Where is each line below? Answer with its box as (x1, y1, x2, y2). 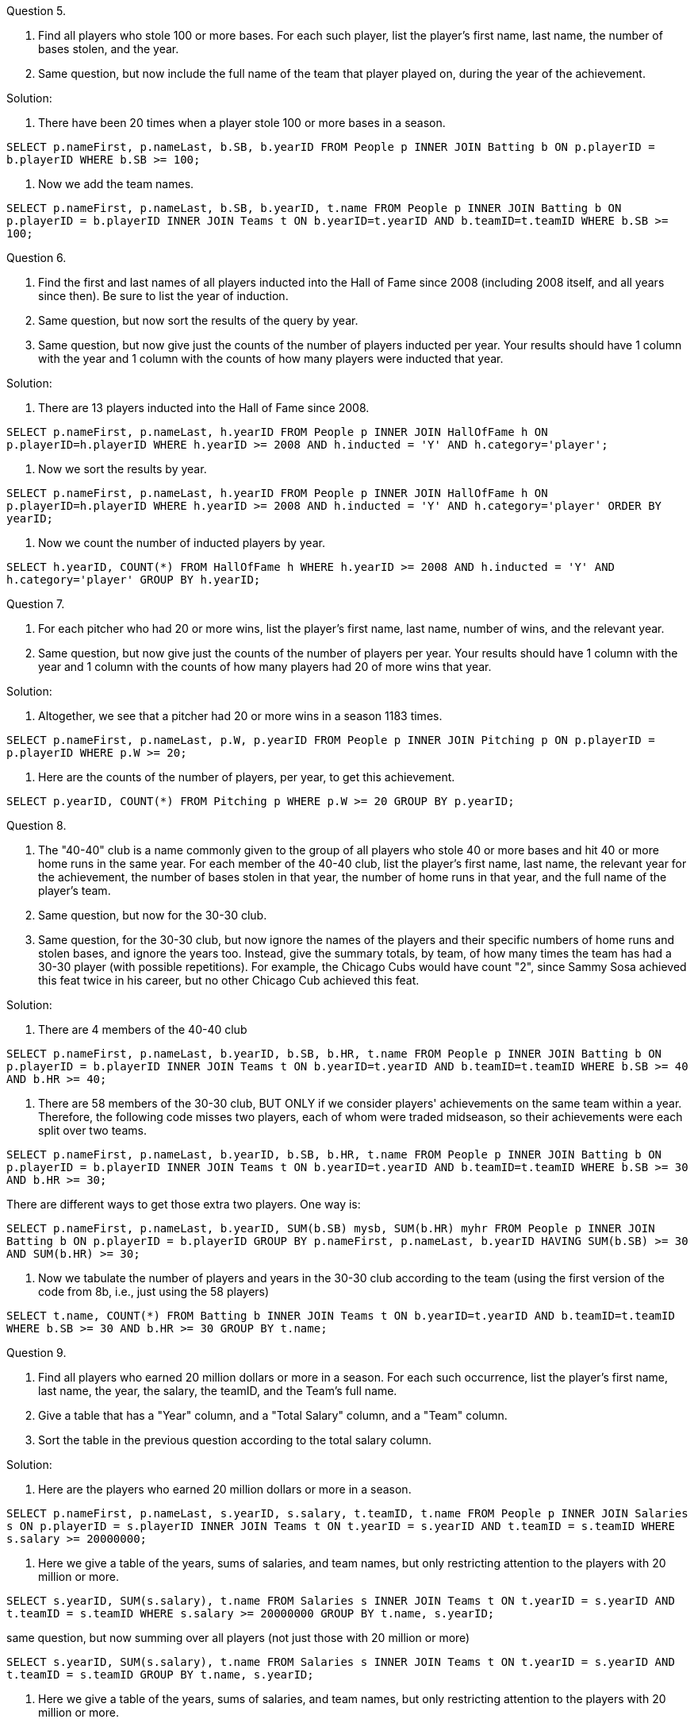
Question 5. (6, 4, 67, 17)
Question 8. (6, 819, 67, 832)
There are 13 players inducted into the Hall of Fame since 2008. (38, 401, 370, 414)
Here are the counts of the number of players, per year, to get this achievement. (38, 770, 455, 784)
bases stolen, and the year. (38, 42, 179, 56)
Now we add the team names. (38, 177, 194, 191)
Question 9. (6, 1346, 67, 1359)
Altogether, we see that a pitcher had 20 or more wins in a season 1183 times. (38, 709, 443, 723)
